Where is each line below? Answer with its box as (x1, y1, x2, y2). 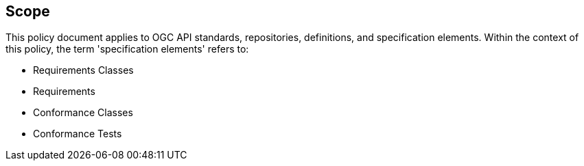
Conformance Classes (33, 107, 133, 119)
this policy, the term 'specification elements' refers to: (5, 43, 249, 55)
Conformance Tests (33, 128, 122, 140)
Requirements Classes (33, 64, 134, 77)
